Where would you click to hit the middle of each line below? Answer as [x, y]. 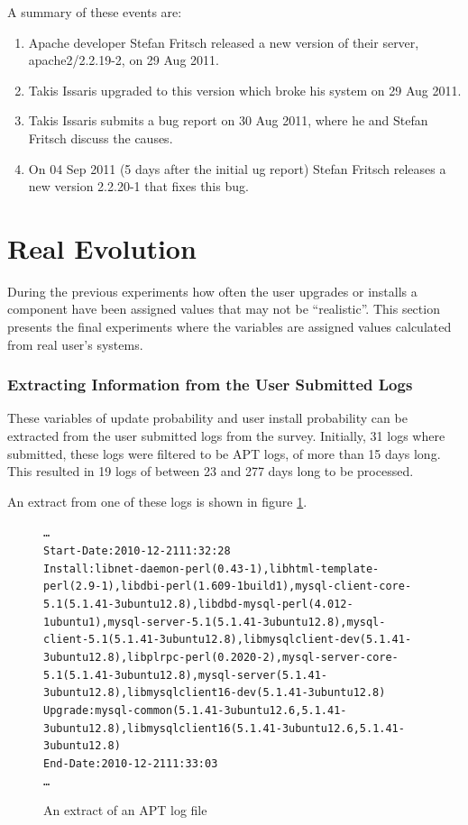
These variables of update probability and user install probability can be [207, 418]
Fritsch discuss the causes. [101, 137]
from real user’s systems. [75, 344]
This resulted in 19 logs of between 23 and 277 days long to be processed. [211, 471]
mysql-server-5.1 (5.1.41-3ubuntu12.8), [227, 622]
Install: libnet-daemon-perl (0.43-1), [156, 568]
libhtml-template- [324, 568]
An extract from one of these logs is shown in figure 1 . [157, 501]
